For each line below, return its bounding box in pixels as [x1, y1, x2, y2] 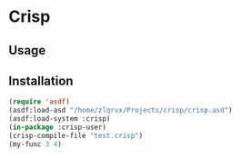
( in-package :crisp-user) [8, 123, 106, 133]
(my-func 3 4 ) [8, 139, 63, 149]
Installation [8, 73, 74, 88]
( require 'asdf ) [8, 97, 70, 106]
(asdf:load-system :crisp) [8, 114, 111, 123]
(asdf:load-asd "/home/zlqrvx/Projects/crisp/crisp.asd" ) [8, 106, 233, 115]
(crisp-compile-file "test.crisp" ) [8, 131, 144, 140]
